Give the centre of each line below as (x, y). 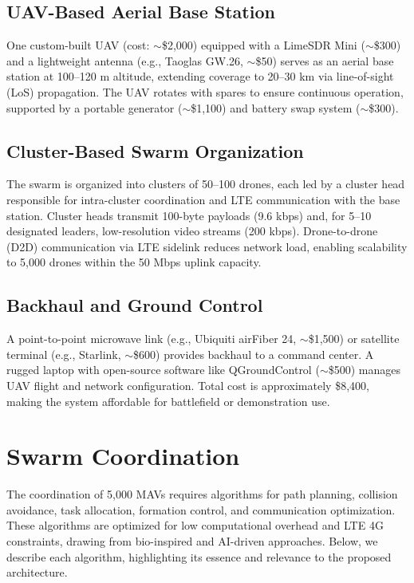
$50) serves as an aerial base (325, 60)
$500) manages (364, 370)
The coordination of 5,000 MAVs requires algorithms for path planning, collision (202, 494)
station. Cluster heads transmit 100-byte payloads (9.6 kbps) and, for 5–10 (189, 215)
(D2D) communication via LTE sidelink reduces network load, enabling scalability (207, 246)
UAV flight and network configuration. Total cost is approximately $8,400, (188, 385)
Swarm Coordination (123, 456)
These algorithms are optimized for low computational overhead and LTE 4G (195, 525)
